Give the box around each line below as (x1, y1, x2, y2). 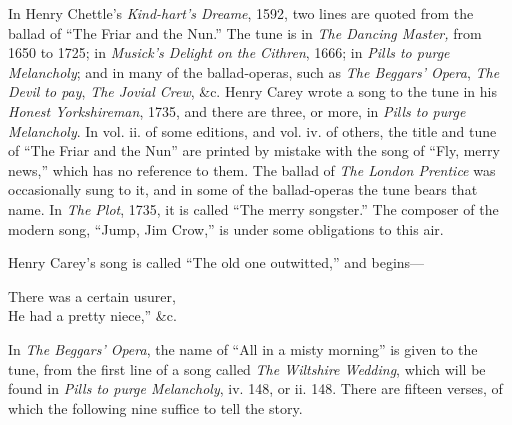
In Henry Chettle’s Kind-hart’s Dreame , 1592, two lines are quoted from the (8, 3, 474, 23)
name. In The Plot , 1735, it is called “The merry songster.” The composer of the (8, 198, 499, 219)
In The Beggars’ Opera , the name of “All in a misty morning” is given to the (8, 338, 478, 359)
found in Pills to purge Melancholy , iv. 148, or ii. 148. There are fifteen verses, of (8, 378, 503, 399)
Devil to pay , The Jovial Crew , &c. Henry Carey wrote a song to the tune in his (8, 81, 498, 102)
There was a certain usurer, (8, 285, 176, 306)
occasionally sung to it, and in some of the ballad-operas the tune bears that (8, 179, 478, 200)
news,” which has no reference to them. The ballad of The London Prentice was (8, 159, 496, 180)
